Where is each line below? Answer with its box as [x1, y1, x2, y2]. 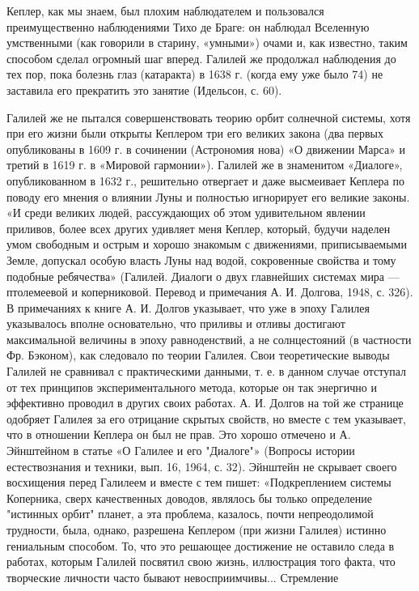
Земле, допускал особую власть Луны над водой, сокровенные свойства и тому [6, 251, 396, 268]
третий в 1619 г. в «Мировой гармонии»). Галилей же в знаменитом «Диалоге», [6, 156, 403, 173]
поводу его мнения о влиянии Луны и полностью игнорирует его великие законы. [6, 188, 410, 205]
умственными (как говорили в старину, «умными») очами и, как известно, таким [6, 34, 408, 51]
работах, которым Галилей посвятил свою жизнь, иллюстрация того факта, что [6, 553, 396, 570]
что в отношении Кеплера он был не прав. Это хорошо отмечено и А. [6, 426, 351, 443]
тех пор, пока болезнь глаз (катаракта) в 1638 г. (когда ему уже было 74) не [6, 66, 383, 83]
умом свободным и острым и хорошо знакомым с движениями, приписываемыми [6, 236, 407, 253]
